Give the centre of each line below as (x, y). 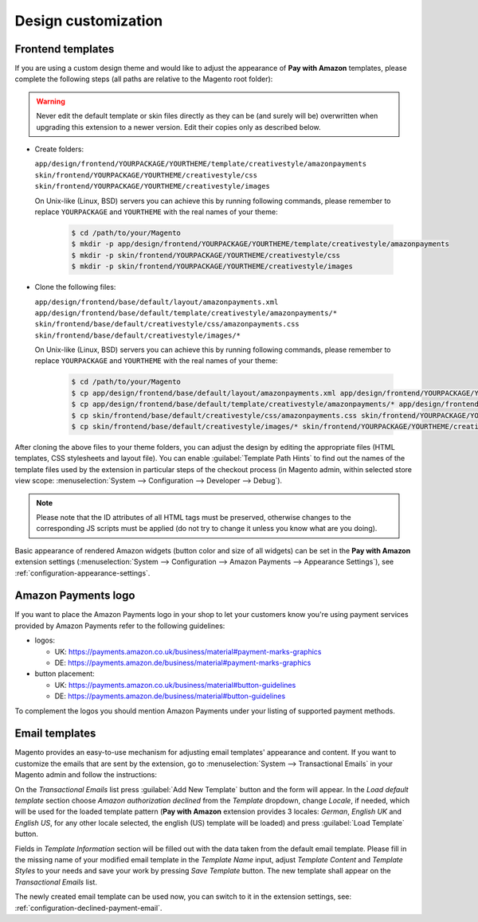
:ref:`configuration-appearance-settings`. (82, 572)
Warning (51, 101)
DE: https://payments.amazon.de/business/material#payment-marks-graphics (183, 662)
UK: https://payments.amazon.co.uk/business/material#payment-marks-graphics (188, 651)
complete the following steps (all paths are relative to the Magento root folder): (144, 79)
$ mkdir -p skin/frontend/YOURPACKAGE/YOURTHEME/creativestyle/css (206, 255)
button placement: (65, 674)
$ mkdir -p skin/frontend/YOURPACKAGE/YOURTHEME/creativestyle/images (212, 266)
